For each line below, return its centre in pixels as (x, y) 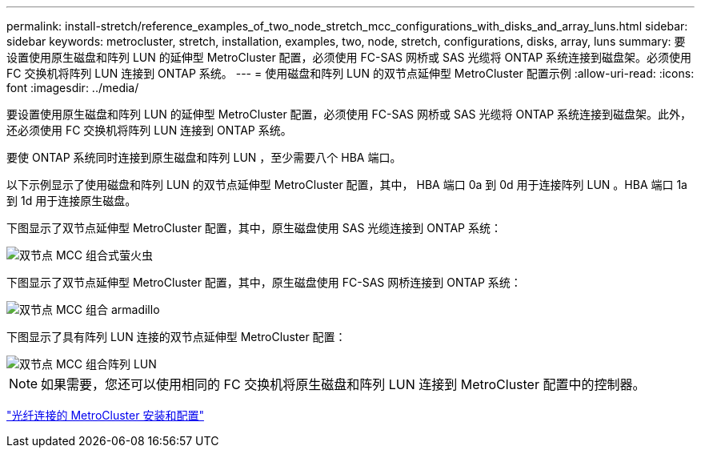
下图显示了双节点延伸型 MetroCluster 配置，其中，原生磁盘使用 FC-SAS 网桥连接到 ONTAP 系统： (264, 282)
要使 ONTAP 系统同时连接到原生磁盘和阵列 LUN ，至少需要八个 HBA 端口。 (204, 157)
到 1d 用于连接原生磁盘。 (72, 201)
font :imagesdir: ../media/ (73, 88)
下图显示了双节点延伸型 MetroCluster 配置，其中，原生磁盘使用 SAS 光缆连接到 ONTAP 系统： (254, 228)
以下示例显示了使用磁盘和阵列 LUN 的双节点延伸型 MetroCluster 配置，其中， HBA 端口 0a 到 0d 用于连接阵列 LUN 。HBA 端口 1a (347, 185)
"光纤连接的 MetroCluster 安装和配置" (105, 415)
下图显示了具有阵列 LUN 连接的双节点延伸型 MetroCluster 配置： (176, 337)
